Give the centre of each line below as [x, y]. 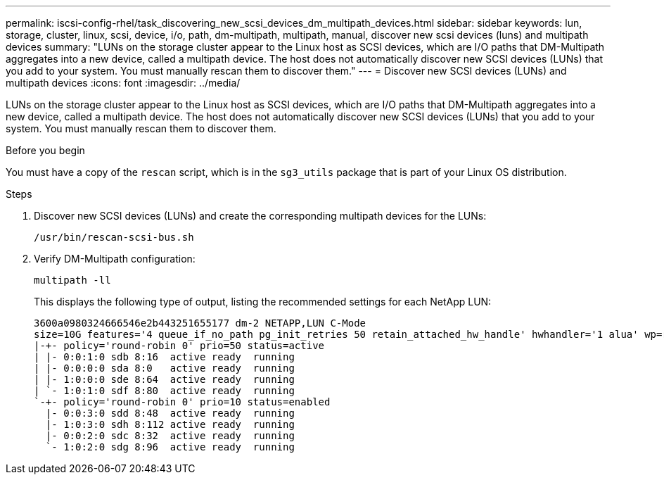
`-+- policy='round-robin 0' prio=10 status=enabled [182, 402]
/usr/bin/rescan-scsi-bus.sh [114, 237]
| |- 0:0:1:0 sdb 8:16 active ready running [164, 357]
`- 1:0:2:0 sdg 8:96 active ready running [170, 447]
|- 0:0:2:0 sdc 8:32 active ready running [170, 436]
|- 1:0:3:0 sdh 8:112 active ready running [170, 424]
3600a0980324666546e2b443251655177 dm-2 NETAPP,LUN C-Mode [200, 323]
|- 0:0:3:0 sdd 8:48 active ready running [170, 413]
